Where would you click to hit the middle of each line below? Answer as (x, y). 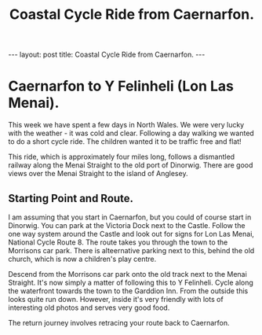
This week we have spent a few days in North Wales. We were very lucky (126, 125)
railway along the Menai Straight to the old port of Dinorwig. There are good (131, 165)
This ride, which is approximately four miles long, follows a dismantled (122, 157)
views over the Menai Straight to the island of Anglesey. (98, 174)
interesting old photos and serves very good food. (89, 307)
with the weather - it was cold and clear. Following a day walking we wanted (131, 133)
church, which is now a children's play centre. (82, 259)
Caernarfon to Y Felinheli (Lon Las (121, 86)
